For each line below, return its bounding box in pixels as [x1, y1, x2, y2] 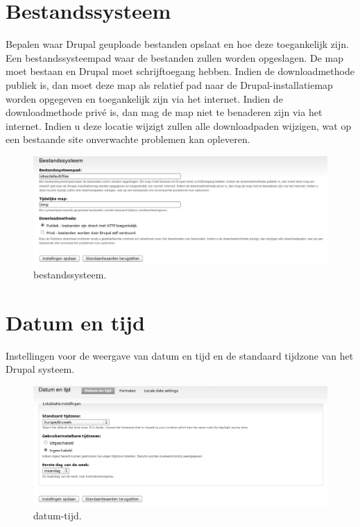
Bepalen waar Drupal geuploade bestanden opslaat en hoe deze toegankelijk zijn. [6, 37, 349, 51]
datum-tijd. [33, 508, 82, 523]
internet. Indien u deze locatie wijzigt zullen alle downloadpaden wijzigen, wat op [6, 118, 352, 133]
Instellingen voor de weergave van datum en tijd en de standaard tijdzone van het [6, 348, 354, 362]
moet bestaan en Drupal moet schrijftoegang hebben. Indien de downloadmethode [6, 64, 354, 78]
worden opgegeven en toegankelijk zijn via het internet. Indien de [6, 91, 283, 106]
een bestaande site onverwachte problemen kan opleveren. [6, 132, 250, 147]
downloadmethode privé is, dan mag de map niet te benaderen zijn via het [6, 105, 323, 119]
